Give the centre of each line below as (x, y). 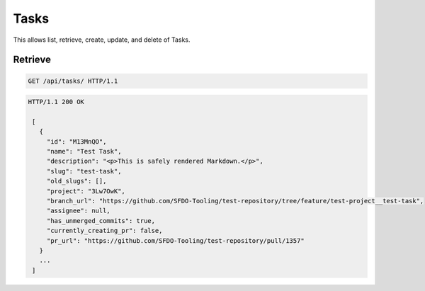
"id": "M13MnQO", (76, 141)
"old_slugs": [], (76, 181)
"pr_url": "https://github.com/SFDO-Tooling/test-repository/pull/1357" (175, 240)
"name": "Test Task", (84, 152)
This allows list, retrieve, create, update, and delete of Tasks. (102, 40)
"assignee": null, (79, 211)
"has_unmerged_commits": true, (101, 221)
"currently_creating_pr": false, (104, 231)
